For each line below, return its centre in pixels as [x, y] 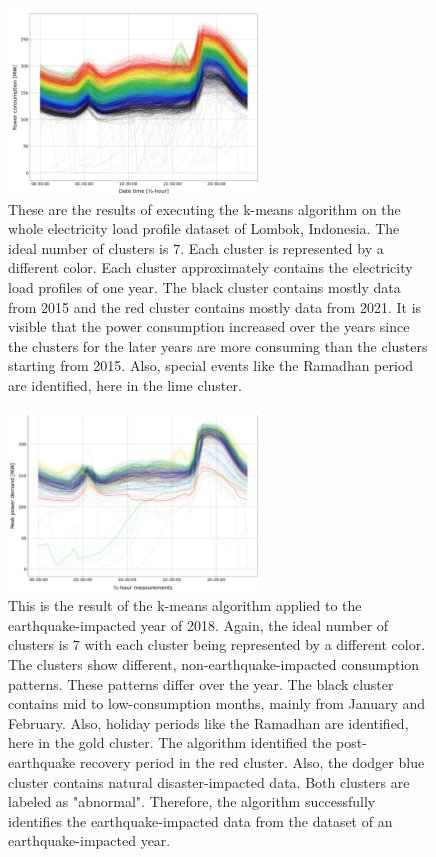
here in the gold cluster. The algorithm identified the [170, 742]
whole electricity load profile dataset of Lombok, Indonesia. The [204, 228]
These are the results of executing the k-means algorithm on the [204, 208]
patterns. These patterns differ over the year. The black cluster [201, 683]
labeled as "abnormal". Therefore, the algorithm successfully [192, 801]
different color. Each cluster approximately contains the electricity [210, 267]
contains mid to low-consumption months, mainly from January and [217, 703]
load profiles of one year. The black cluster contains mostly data [204, 287]
